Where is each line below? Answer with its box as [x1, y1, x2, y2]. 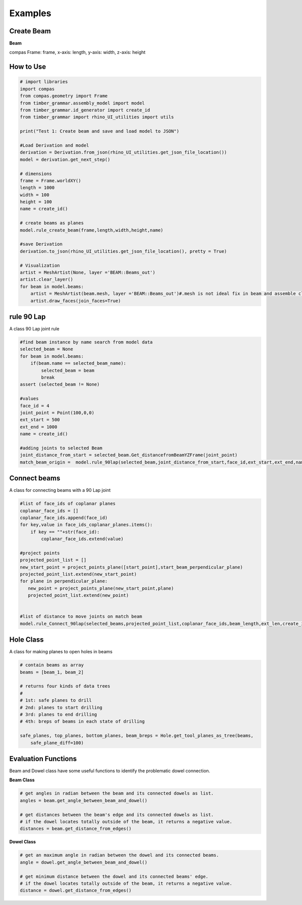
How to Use [9, 63, 46, 71]
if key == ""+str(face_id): [30, 529, 100, 535]
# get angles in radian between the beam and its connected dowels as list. [20, 790, 214, 797]
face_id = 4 [20, 403, 50, 409]
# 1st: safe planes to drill [20, 698, 92, 703]
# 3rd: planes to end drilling [20, 712, 98, 717]
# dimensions [20, 171, 52, 177]
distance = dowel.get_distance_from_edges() [20, 888, 132, 893]
